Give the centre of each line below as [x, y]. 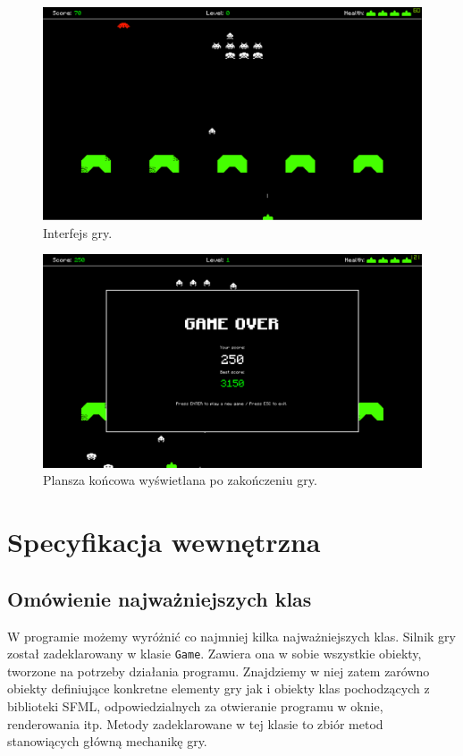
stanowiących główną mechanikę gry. [107, 741]
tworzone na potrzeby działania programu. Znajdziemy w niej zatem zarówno [219, 671]
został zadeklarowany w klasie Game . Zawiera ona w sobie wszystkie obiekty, [215, 654]
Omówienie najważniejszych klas [160, 598]
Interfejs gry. [78, 232]
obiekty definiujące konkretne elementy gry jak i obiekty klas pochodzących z [219, 688]
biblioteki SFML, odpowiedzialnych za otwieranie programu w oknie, [195, 705]
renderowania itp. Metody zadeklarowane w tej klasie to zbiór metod [195, 723]
